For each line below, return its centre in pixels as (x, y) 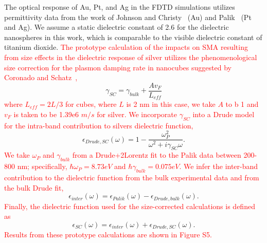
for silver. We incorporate (137, 114)
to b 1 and (242, 104)
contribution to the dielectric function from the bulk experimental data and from (132, 177)
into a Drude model (224, 114)
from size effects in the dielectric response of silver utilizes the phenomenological (131, 57)
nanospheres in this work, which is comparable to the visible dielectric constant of (133, 37)
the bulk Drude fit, (34, 187)
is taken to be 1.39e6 (46, 114)
